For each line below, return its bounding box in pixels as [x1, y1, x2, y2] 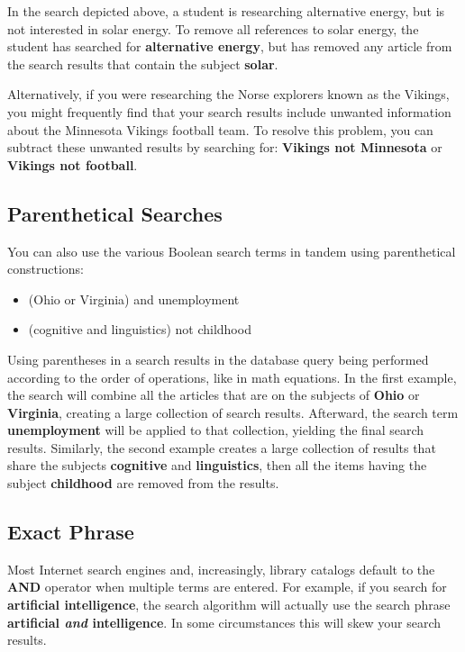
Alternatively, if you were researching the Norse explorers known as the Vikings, [7, 85, 450, 104]
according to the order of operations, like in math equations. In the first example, [7, 367, 457, 386]
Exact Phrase [7, 518, 134, 546]
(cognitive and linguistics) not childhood [28, 320, 251, 339]
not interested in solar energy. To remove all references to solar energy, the [7, 19, 419, 38]
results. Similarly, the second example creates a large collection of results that [7, 438, 436, 457]
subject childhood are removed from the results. [7, 474, 279, 493]
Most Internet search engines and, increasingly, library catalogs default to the [7, 559, 435, 578]
